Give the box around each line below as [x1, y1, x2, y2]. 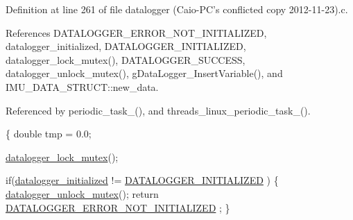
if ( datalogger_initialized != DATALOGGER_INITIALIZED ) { [6, 173, 279, 187]
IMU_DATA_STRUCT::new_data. [6, 79, 159, 94]
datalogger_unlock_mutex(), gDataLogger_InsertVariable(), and [6, 66, 283, 81]
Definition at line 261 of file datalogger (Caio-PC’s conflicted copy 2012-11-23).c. [6, 2, 348, 16]
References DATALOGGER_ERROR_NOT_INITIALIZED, [6, 25, 267, 40]
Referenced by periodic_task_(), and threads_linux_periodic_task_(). [6, 103, 311, 117]
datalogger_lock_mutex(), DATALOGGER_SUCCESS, [6, 52, 246, 67]
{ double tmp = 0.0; [6, 126, 92, 141]
